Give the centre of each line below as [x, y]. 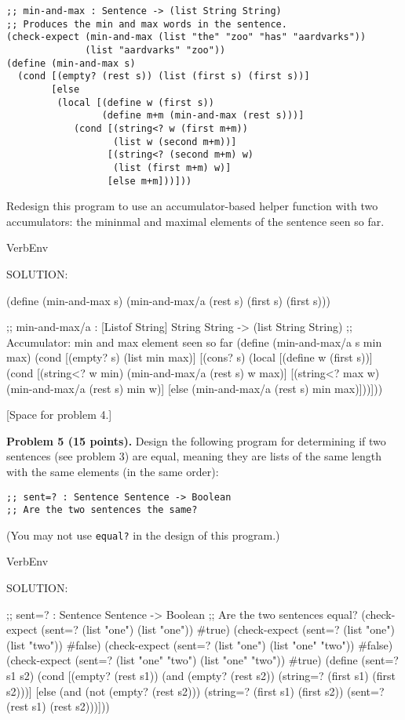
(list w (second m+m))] [175, 142]
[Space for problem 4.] [59, 415]
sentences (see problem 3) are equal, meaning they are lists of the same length [194, 456]
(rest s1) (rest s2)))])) [58, 706]
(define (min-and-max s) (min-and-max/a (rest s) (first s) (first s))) [168, 300]
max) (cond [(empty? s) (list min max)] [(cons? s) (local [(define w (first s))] [190, 357]
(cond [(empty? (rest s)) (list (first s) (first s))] [164, 76]
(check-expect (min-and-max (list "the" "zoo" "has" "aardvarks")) [186, 37]
